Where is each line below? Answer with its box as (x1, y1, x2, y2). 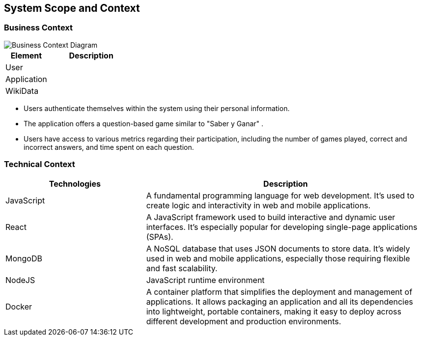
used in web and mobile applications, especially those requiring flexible (146, 253, 410, 263)
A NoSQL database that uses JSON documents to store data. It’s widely (146, 243, 410, 254)
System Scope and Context (4, 2, 140, 14)
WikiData (5, 85, 39, 96)
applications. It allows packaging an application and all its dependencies (146, 296, 413, 307)
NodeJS (5, 275, 35, 285)
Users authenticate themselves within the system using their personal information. (24, 104, 290, 113)
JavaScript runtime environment (146, 275, 265, 285)
